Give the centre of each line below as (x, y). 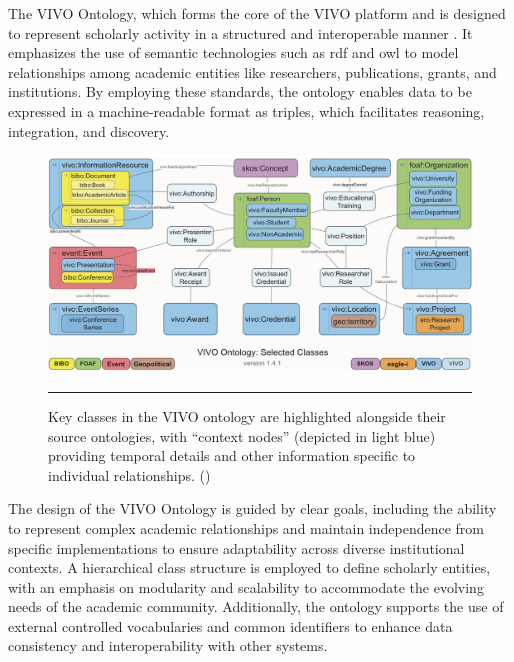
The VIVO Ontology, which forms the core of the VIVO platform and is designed (257, 13)
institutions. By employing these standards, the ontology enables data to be (240, 91)
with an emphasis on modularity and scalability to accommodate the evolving (246, 586)
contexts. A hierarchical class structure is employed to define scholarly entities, (249, 567)
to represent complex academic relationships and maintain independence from (246, 527)
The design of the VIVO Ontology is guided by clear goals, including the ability (252, 508)
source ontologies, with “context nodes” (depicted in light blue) (242, 435)
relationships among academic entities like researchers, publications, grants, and (252, 71)
